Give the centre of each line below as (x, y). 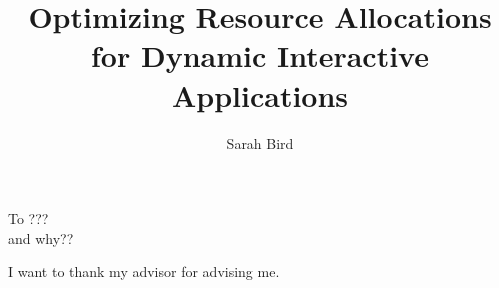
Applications (260, 94)
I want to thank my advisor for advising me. (144, 271)
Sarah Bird (260, 142)
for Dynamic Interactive (260, 55)
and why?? (41, 237)
